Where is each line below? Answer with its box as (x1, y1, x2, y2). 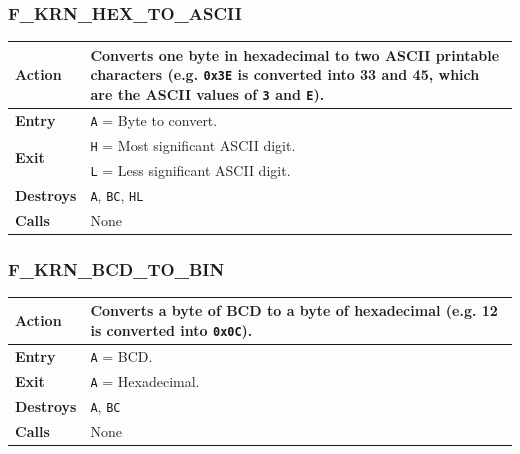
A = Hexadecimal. (90, 370, 200, 391)
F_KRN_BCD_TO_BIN (8, 256, 225, 281)
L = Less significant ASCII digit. (90, 159, 291, 180)
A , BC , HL (90, 184, 144, 205)
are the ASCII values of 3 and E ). (90, 83, 325, 104)
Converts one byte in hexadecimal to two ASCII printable (90, 44, 500, 65)
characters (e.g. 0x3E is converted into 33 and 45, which (90, 64, 480, 85)
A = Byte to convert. (90, 109, 218, 130)
